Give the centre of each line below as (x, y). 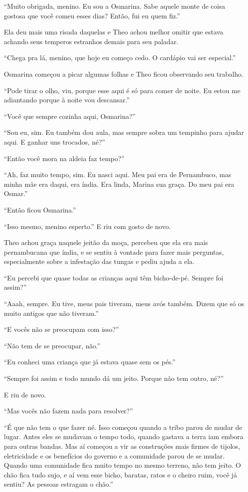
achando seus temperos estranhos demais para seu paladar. (91, 41)
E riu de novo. (25, 394)
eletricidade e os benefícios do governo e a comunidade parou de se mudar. (114, 455)
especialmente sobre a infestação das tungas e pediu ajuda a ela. (99, 261)
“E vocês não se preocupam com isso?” (62, 329)
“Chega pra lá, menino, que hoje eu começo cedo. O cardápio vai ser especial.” (120, 57)
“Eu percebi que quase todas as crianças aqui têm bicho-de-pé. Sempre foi (114, 277)
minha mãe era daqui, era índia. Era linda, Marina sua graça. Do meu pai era (119, 184)
